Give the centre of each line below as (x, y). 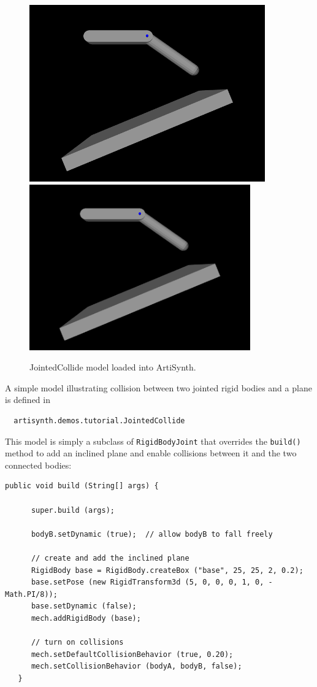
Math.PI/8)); (31, 594)
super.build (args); (73, 510)
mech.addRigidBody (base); (86, 618)
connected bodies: (38, 465)
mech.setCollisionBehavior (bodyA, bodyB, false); (136, 666)
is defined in (28, 400)
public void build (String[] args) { (82, 486)
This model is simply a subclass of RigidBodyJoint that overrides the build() (153, 441)
